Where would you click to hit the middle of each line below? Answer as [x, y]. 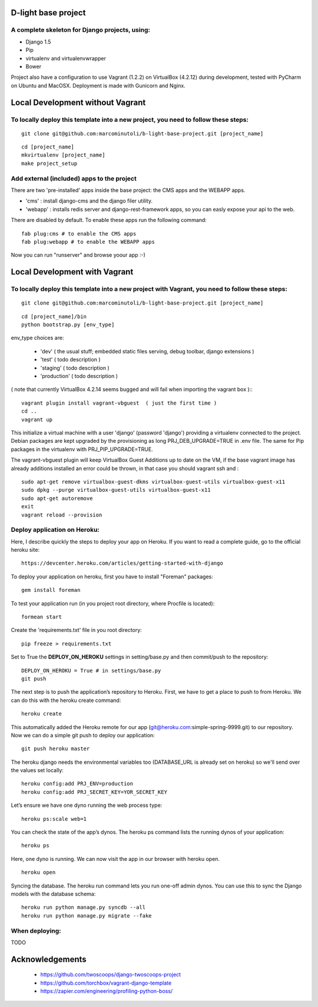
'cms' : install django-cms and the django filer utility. [89, 201]
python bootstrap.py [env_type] [68, 325]
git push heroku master [56, 749]
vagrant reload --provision [62, 515]
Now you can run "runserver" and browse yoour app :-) [78, 255]
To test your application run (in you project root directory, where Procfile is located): [113, 603]
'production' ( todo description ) [79, 376]
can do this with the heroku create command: [66, 700]
